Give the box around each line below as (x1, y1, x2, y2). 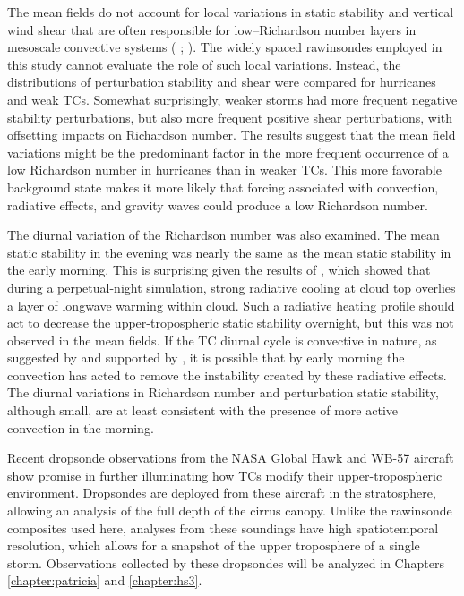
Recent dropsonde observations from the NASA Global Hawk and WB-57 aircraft (7, 448, 454, 467)
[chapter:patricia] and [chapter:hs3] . (7, 571, 202, 590)
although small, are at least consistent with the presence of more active (7, 401, 399, 420)
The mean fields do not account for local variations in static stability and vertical (7, 3, 454, 21)
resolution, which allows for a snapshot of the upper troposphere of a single (7, 536, 420, 555)
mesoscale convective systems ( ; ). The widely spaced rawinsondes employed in (7, 38, 443, 56)
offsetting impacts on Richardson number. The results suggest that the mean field (7, 125, 456, 144)
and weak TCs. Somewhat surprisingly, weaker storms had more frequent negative (7, 89, 458, 108)
